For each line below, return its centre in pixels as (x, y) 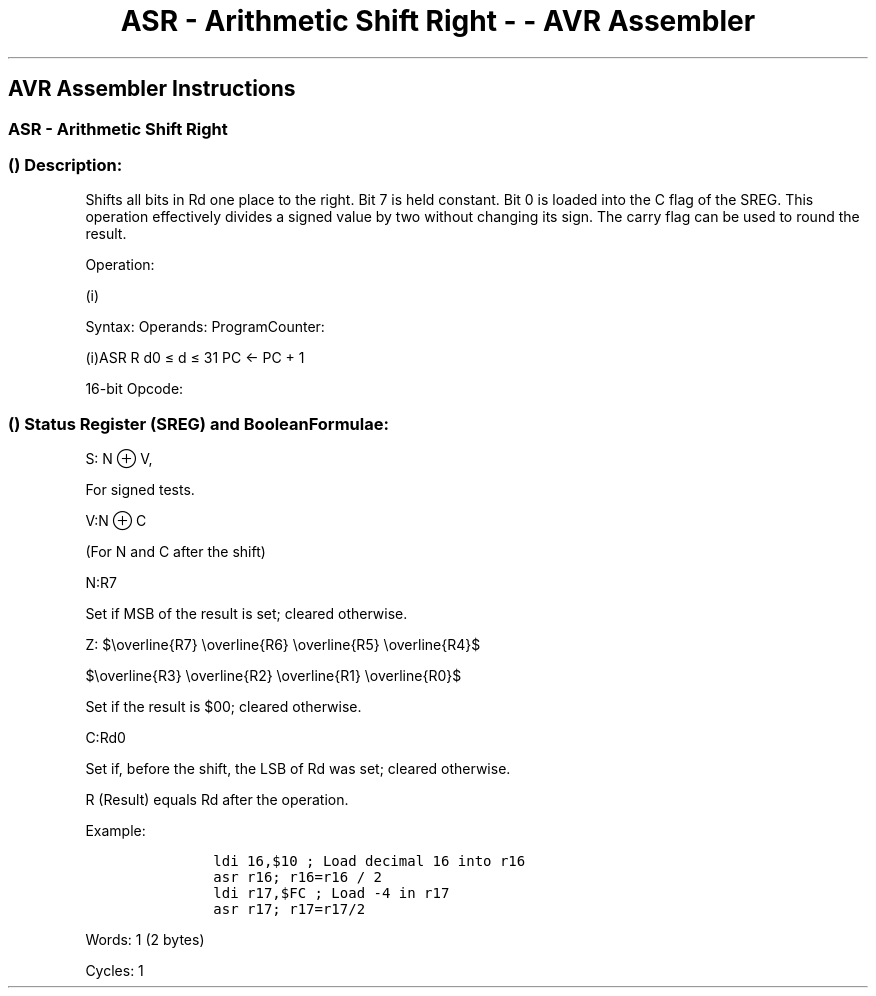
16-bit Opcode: (134, 389)
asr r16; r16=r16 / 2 (297, 877)
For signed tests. (140, 490)
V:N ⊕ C (116, 521)
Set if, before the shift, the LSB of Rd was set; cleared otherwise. (298, 769)
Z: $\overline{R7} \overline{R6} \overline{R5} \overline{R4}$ (283, 645)
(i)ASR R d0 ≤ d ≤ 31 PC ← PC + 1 (195, 358)
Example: (115, 831)
